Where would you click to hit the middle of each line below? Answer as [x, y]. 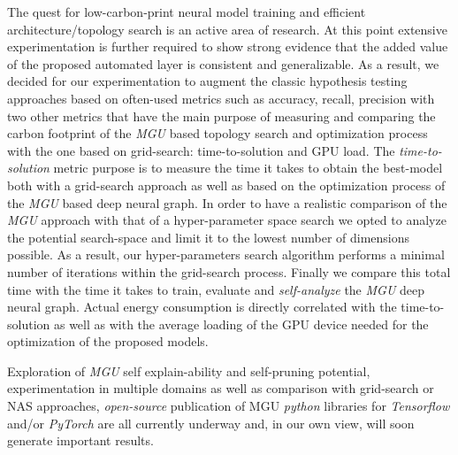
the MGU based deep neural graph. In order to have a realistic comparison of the [227, 202]
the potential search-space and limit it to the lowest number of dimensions [209, 237]
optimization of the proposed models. [108, 341]
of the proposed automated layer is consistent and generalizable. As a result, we [223, 63]
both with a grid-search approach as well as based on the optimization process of [226, 185]
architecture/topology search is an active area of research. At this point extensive [227, 29]
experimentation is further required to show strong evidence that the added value [228, 46]
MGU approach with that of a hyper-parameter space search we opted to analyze [227, 220]
